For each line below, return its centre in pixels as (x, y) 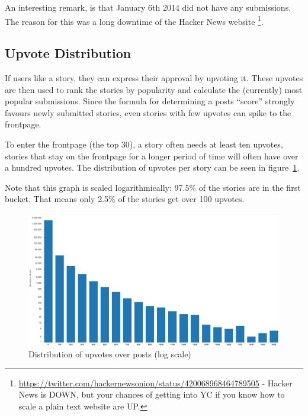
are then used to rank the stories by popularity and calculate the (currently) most (154, 89)
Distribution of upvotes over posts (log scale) (110, 354)
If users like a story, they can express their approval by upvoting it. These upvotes (154, 78)
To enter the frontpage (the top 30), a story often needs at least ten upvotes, (144, 144)
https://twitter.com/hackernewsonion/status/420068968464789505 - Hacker (155, 383)
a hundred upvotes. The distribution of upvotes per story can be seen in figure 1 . (152, 167)
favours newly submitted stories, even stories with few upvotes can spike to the (148, 112)
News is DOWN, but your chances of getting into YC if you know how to (152, 394)
